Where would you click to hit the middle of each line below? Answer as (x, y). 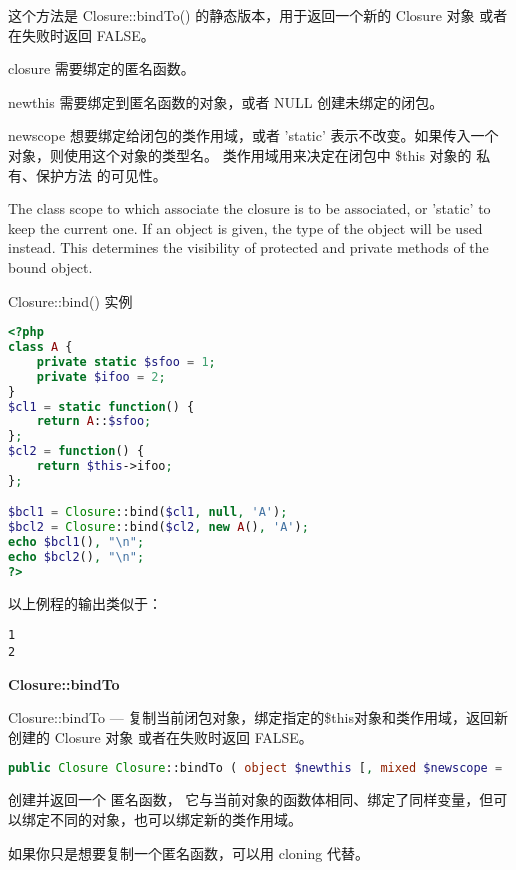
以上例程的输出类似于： (85, 602)
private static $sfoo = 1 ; (126, 361)
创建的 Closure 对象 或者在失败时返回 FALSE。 (160, 736)
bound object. (50, 266)
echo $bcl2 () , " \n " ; (76, 557)
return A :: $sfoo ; (94, 421)
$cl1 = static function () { (101, 406)
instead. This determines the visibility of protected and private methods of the (248, 247)
